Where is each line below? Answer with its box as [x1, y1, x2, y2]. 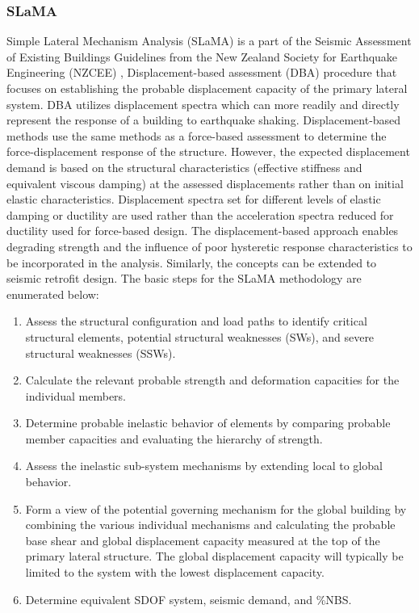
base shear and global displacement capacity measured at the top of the [25, 531, 380, 548]
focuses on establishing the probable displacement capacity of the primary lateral [6, 80, 408, 96]
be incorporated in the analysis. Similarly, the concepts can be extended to [6, 254, 377, 271]
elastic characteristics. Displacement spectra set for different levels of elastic [6, 191, 381, 208]
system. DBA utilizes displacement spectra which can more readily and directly [6, 95, 400, 112]
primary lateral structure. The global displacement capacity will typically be [25, 548, 404, 565]
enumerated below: [6, 285, 99, 302]
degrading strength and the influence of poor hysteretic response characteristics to [6, 237, 413, 254]
